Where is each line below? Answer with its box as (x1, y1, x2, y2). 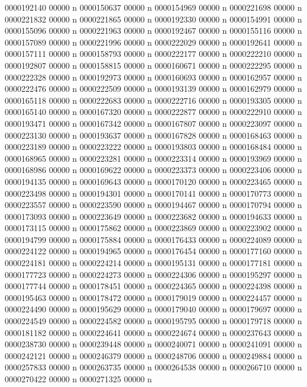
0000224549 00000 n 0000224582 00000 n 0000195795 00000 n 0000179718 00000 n (5, 315, 302, 327)
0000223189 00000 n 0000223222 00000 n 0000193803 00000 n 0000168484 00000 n (5, 140, 302, 153)
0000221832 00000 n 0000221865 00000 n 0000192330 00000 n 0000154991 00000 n (5, 12, 302, 25)
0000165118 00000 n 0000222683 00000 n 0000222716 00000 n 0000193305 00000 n (5, 94, 302, 106)
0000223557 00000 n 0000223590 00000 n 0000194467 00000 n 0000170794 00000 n (5, 199, 302, 211)
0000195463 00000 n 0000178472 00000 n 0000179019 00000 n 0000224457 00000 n (5, 291, 302, 303)
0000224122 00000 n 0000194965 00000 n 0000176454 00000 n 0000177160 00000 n (5, 245, 302, 257)
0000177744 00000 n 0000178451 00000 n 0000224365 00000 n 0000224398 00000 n (5, 280, 302, 292)
